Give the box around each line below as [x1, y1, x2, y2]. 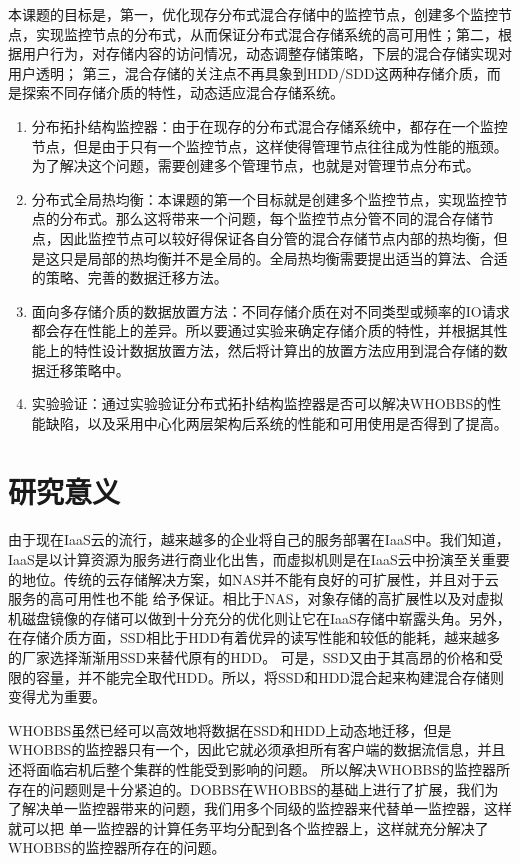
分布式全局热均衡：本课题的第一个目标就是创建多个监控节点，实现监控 [31, 188, 494, 209]
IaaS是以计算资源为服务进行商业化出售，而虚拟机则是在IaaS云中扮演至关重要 [8, 549, 510, 569]
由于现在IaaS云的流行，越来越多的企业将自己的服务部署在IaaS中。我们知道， [8, 529, 510, 550]
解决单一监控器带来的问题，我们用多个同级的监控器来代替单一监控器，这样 [21, 798, 512, 819]
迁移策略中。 [45, 359, 130, 380]
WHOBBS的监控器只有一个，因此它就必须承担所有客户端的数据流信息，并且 [8, 739, 506, 760]
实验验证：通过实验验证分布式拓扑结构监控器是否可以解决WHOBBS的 [31, 393, 488, 414]
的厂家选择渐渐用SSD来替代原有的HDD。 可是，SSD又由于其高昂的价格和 [8, 646, 490, 667]
